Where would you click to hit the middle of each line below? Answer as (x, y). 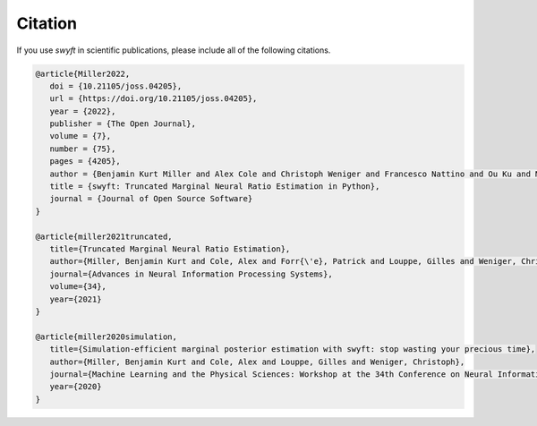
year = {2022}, (83, 111)
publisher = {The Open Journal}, (123, 124)
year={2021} (76, 299)
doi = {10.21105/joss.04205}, (116, 86)
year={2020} (76, 387)
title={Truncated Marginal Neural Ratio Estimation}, (170, 249)
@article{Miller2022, (83, 73)
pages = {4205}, (85, 162)
